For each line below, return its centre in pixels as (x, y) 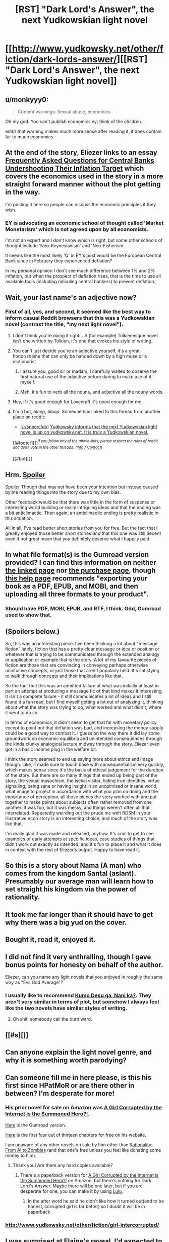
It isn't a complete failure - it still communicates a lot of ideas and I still (78, 696)
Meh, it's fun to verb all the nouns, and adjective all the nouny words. (92, 392)
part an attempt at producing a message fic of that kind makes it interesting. (84, 691)
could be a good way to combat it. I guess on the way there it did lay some (82, 733)
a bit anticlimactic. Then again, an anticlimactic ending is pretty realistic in (82, 513)
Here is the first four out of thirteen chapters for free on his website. (76, 1135)
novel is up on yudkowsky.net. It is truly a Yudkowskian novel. (84, 432)
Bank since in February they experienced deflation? (59, 261)
